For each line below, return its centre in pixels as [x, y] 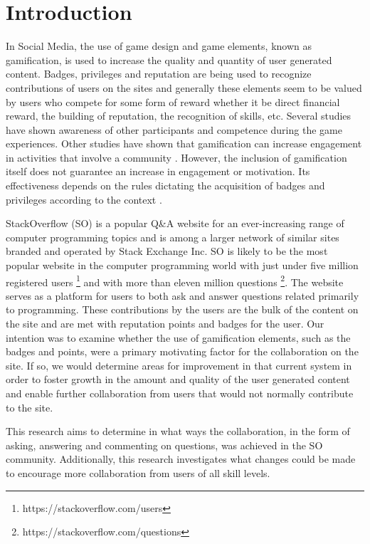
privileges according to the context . [84, 199]
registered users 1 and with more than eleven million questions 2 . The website [175, 281]
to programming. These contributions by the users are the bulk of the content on [182, 309]
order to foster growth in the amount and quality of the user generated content [178, 379]
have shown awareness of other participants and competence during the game [174, 129]
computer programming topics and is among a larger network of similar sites [173, 237]
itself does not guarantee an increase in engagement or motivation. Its [158, 171]
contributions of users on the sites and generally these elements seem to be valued [184, 87]
